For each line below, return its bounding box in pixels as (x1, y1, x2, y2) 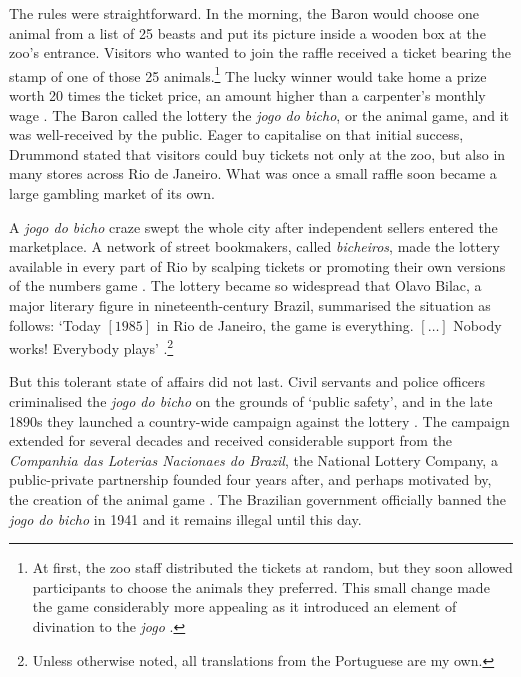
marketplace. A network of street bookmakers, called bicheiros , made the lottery (9, 236, 500, 257)
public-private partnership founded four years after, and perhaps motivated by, (9, 469, 492, 490)
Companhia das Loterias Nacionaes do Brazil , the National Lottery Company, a (9, 449, 498, 470)
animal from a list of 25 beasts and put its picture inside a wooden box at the (9, 22, 486, 43)
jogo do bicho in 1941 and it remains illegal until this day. (9, 508, 362, 529)
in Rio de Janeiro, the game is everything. (156, 314, 414, 335)
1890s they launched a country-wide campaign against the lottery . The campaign (9, 410, 510, 431)
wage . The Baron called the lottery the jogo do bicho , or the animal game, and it (9, 104, 510, 125)
